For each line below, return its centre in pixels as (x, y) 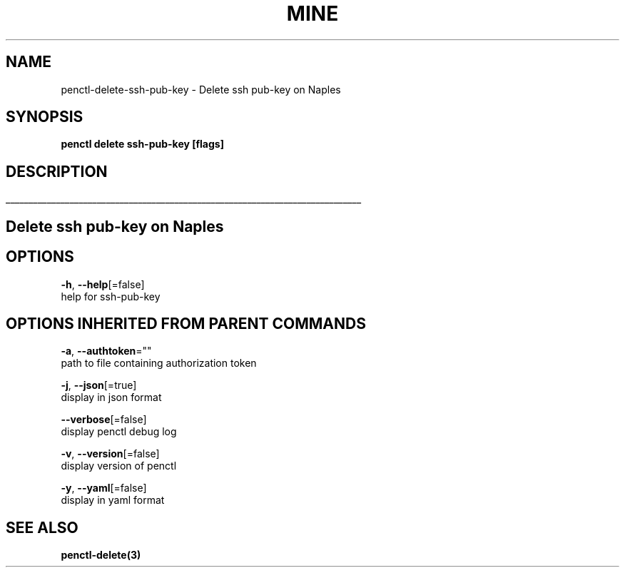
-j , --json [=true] (99, 385)
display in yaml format (113, 500)
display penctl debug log (119, 432)
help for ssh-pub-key (111, 296)
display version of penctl (119, 466)
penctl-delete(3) (101, 555)
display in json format (111, 397)
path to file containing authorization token (159, 363)
